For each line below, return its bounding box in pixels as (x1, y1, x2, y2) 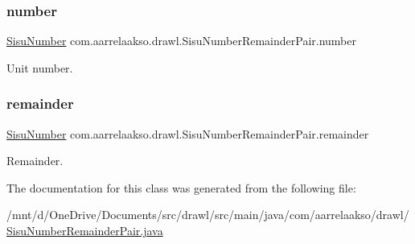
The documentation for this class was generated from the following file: (6, 179, 356, 196)
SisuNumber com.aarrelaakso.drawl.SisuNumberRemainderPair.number (6, 32, 357, 49)
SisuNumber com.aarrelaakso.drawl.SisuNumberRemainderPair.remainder (6, 125, 369, 142)
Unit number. (6, 59, 73, 76)
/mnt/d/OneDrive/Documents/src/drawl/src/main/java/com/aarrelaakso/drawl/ (6, 206, 409, 223)
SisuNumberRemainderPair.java (6, 222, 163, 238)
